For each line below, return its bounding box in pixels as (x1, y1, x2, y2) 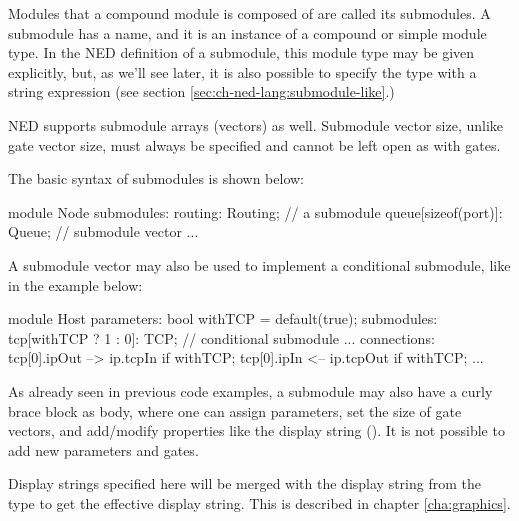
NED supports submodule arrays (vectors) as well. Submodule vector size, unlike (8, 114, 504, 135)
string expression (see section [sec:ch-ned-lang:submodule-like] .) (8, 81, 395, 102)
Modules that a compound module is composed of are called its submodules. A (8, 3, 491, 23)
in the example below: (8, 274, 143, 295)
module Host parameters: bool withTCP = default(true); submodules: (8, 308, 438, 329)
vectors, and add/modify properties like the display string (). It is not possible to (8, 420, 505, 441)
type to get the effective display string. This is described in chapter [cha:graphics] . (8, 492, 511, 513)
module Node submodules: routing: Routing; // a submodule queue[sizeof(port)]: (8, 201, 503, 222)
